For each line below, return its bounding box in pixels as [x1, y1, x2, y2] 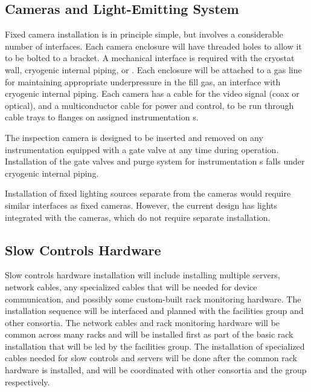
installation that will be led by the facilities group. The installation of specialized [5, 339, 305, 352]
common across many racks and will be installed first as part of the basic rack [5, 328, 293, 341]
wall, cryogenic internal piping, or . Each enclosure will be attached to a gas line [5, 63, 302, 76]
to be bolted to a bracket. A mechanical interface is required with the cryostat [5, 51, 295, 64]
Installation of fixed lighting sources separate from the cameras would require [5, 187, 291, 200]
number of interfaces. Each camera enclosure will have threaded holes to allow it [5, 39, 302, 52]
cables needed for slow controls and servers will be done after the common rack [5, 351, 297, 364]
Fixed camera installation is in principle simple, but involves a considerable [5, 28, 283, 41]
